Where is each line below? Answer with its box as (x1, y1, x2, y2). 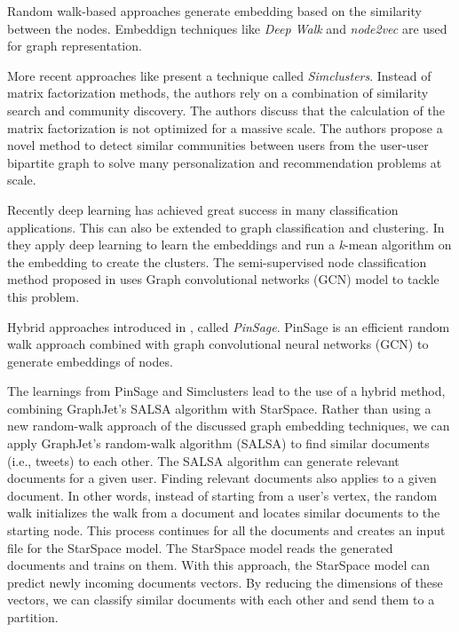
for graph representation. (7, 36, 142, 55)
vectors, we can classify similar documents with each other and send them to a (7, 590, 435, 609)
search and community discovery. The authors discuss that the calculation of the (7, 100, 445, 119)
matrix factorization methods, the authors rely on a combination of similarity (7, 83, 429, 102)
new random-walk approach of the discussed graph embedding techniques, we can (7, 416, 450, 435)
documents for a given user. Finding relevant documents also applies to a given (7, 469, 437, 487)
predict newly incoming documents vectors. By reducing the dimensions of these (7, 573, 443, 591)
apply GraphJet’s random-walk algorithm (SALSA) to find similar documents (7, 434, 430, 453)
